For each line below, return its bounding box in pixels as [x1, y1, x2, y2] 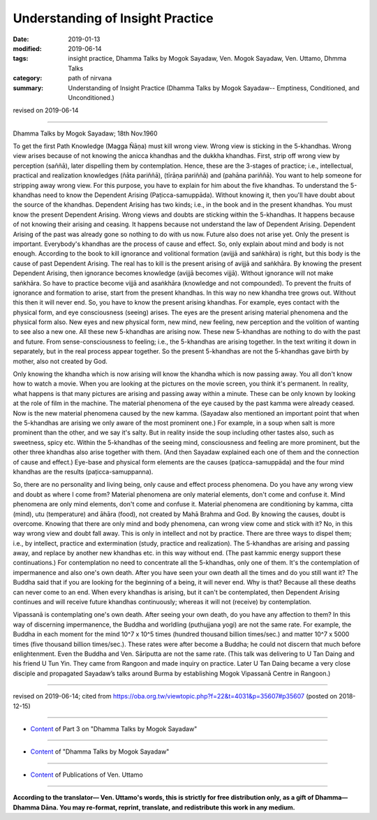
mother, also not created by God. [13, 357, 108, 365]
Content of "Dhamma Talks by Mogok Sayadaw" [30, 747, 170, 756]
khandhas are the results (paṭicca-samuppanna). [13, 467, 154, 476]
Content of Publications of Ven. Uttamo [30, 770, 143, 779]
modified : [13, 44, 42, 52]
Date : [13, 35, 29, 43]
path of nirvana [68, 74, 112, 82]
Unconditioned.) [68, 93, 114, 101]
